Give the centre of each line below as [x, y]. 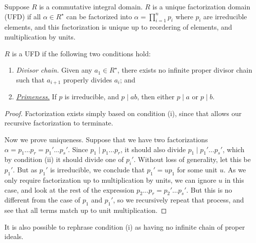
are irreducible [225, 16]
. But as [25, 170]
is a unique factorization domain [201, 6]
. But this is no [209, 189]
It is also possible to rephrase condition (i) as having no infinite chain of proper [125, 226]
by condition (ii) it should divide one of [64, 159]
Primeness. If [36, 97]
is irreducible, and [92, 97]
